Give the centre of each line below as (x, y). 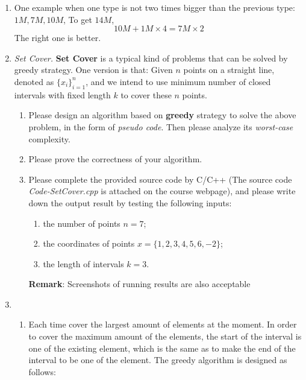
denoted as (34, 81)
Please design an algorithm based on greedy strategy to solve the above (162, 115)
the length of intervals (83, 263)
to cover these (146, 94)
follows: (42, 371)
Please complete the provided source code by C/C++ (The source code (160, 179)
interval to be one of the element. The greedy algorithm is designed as (158, 360)
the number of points (82, 223)
